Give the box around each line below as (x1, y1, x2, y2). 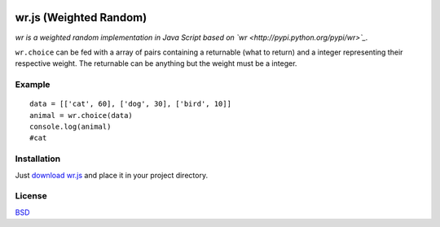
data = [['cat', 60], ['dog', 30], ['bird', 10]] (29, 99, 232, 109)
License (15, 190, 48, 202)
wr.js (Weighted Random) (15, 11, 147, 24)
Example (15, 79, 51, 90)
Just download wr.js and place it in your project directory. (15, 170, 208, 180)
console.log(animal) (29, 122, 112, 132)
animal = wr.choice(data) (29, 111, 134, 120)
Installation (15, 153, 61, 164)
